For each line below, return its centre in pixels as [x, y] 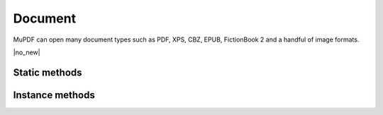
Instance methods [54, 95]
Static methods [48, 72]
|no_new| [27, 52]
